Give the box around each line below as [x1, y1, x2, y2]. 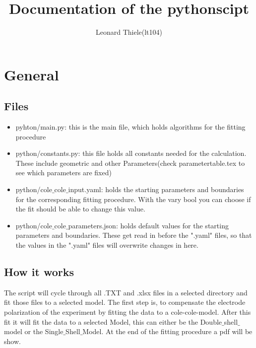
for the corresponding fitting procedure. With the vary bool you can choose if [15, 194, 251, 204]
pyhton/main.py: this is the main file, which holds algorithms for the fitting [15, 122, 246, 132]
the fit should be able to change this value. [15, 204, 145, 214]
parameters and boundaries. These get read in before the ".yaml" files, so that [15, 230, 252, 240]
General [4, 64, 59, 84]
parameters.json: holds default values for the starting [68, 220, 229, 230]
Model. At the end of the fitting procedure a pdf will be [82, 326, 253, 337]
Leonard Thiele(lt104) [95, 27, 163, 37]
